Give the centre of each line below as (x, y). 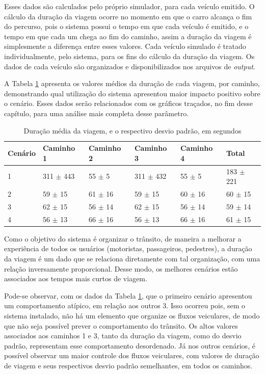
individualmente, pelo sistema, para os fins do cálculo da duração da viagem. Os (129, 56)
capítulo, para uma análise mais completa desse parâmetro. (97, 113)
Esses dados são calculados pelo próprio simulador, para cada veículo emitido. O (129, 6)
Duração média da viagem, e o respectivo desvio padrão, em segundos (132, 130)
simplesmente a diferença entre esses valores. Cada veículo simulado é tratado (125, 46)
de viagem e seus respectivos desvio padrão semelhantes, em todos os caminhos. (128, 365)
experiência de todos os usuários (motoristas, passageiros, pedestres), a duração (128, 248)
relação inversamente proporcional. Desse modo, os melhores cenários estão (121, 268)
